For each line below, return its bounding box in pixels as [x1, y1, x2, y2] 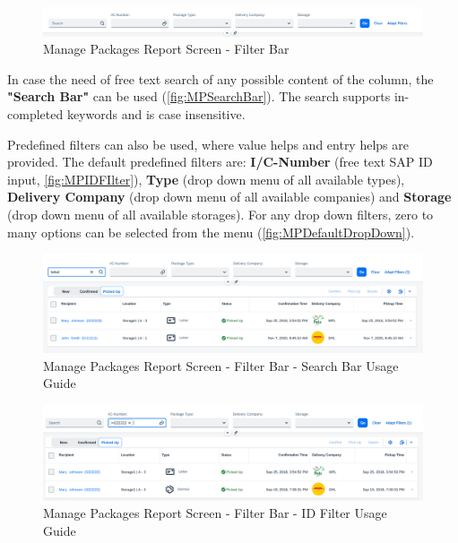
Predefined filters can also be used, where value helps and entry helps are [7, 134, 409, 153]
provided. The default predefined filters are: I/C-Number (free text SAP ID [7, 152, 433, 171]
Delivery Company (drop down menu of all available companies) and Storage [7, 187, 452, 206]
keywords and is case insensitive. [66, 105, 246, 124]
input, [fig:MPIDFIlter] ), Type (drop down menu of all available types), [7, 169, 405, 188]
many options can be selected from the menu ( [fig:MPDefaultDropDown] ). [7, 222, 415, 241]
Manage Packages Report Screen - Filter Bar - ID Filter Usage [43, 504, 387, 522]
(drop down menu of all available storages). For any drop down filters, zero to [7, 205, 434, 224]
